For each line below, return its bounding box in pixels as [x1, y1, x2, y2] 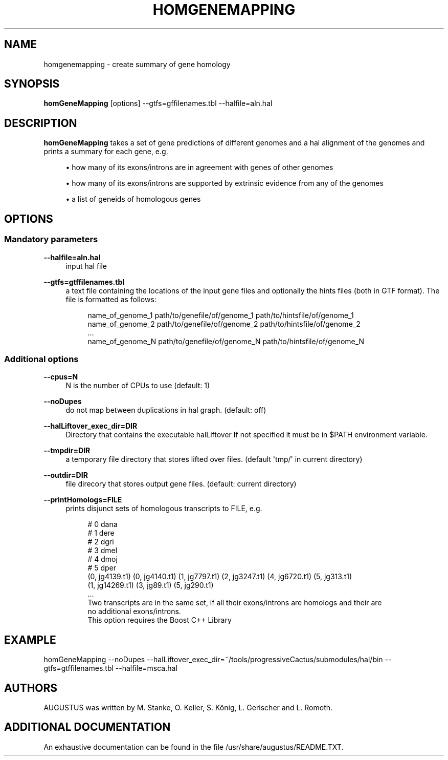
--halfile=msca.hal [115, 664, 177, 673]
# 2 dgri [87, 537, 114, 546]
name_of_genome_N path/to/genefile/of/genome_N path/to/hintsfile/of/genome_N [87, 336, 365, 346]
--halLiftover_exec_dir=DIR [43, 421, 138, 431]
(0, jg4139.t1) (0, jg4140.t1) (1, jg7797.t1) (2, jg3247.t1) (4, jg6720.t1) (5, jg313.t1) [87, 572, 352, 581]
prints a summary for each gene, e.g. [43, 147, 168, 156]
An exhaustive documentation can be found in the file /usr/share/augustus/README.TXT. [43, 742, 344, 751]
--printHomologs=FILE [43, 495, 122, 504]
